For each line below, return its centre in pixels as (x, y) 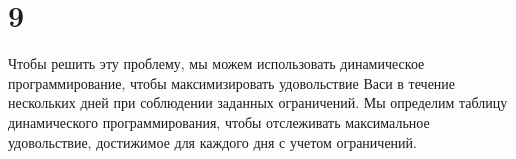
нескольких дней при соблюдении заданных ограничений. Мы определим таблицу (258, 102)
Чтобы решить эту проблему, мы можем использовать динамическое (216, 63)
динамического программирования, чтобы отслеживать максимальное (219, 121)
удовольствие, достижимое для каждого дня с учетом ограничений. (212, 141)
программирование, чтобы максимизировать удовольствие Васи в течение (232, 82)
